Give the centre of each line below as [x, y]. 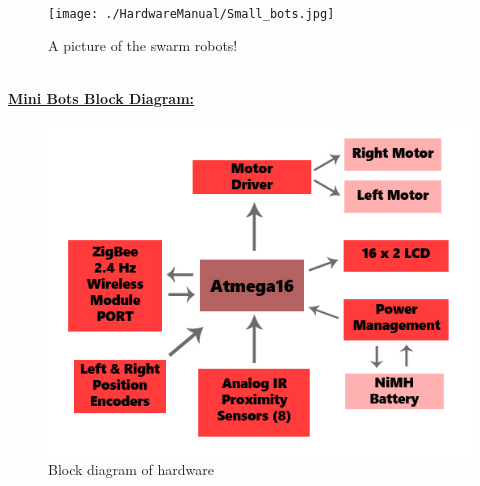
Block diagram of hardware [131, 469]
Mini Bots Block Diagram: [101, 98]
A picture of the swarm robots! [143, 45]
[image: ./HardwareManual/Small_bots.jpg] [191, 13]
